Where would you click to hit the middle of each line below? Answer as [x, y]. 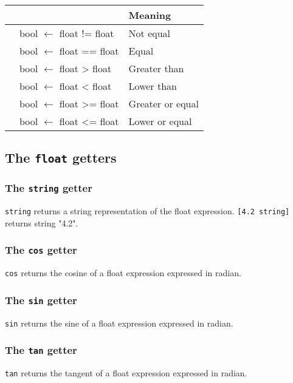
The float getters [61, 158]
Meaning [150, 15]
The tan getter [41, 350]
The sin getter [41, 300]
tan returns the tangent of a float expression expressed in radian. [126, 373]
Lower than [153, 86]
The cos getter [41, 250]
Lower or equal [160, 121]
